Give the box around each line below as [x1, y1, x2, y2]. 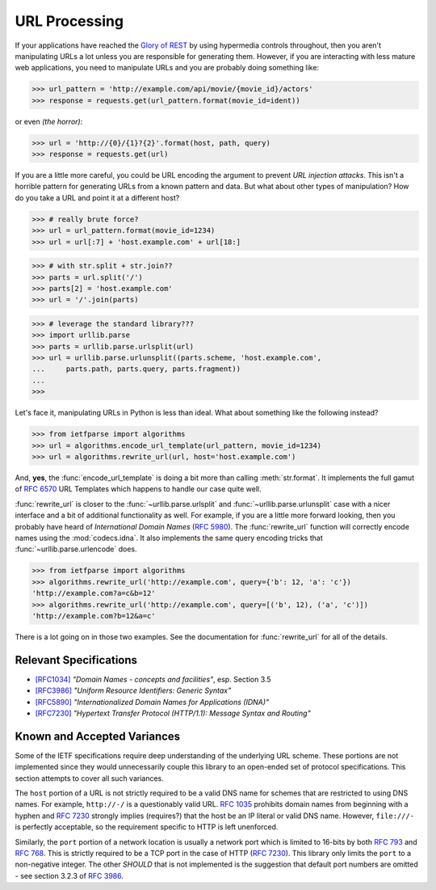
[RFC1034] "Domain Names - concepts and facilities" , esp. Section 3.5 [35, 674, 271, 684]
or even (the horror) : [15, 116, 83, 126]
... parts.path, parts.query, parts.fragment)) [31, 365, 241, 373]
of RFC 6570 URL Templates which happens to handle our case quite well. [15, 484, 262, 494]
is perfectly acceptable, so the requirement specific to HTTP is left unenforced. [15, 822, 279, 832]
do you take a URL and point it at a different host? [15, 192, 180, 202]
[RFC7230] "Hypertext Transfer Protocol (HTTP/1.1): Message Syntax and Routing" [35, 708, 311, 718]
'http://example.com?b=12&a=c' [31, 611, 157, 620]
